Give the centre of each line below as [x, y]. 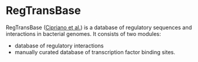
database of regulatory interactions [59, 46]
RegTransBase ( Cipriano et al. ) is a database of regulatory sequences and [99, 27]
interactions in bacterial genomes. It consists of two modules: [83, 33]
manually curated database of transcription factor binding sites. [95, 52]
